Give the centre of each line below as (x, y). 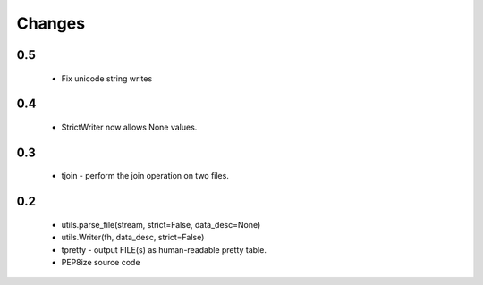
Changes (51, 23)
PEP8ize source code (101, 262)
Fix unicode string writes (107, 78)
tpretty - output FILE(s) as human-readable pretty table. (164, 249)
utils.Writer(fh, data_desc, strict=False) (133, 238)
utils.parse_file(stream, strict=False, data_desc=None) (161, 224)
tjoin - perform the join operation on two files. (145, 176)
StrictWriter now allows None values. (129, 127)
